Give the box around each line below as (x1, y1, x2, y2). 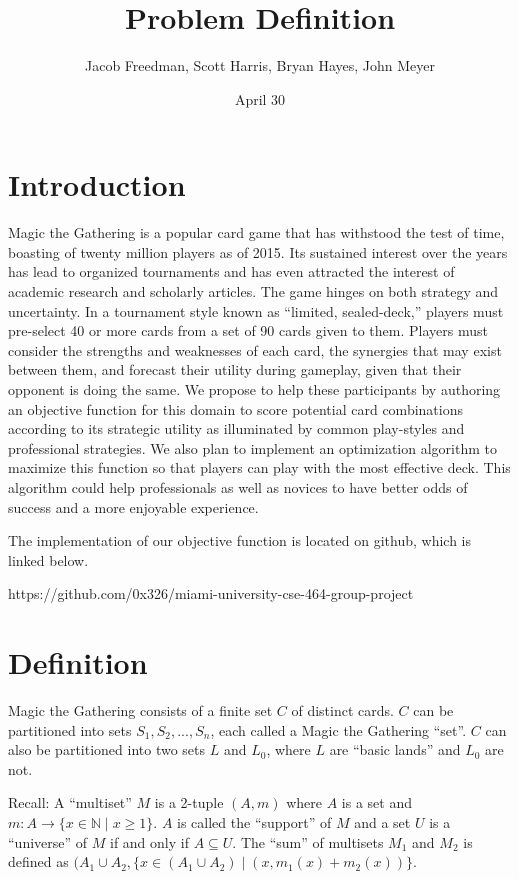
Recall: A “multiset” (8, 792, 132, 813)
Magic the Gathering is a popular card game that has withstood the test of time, (8, 222, 505, 243)
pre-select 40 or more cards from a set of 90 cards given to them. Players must (8, 320, 488, 341)
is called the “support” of (177, 812, 332, 833)
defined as (8, 851, 69, 872)
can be (413, 700, 454, 721)
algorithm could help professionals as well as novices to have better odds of (8, 476, 468, 497)
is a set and (341, 792, 412, 813)
